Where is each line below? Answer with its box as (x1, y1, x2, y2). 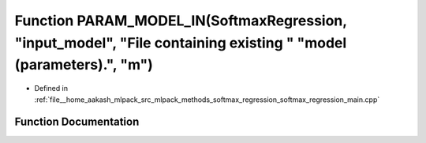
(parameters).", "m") (14, 56, 154, 74)
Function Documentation (14, 115, 140, 129)
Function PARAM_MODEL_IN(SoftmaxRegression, (14, 12, 347, 29)
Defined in (34, 84, 69, 93)
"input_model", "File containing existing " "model (14, 34, 347, 51)
